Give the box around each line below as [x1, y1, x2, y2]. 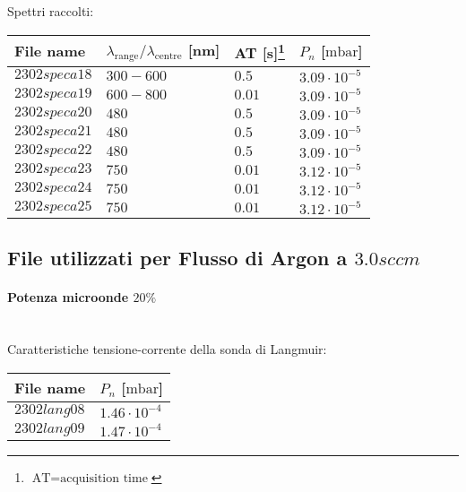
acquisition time [60, 471, 148, 485]
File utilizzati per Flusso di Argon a [7, 244, 348, 272]
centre [154, 51, 182, 62]
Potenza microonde [7, 288, 129, 306]
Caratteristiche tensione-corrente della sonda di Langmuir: [7, 340, 327, 358]
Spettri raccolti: [7, 2, 94, 20]
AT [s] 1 [234, 39, 285, 63]
